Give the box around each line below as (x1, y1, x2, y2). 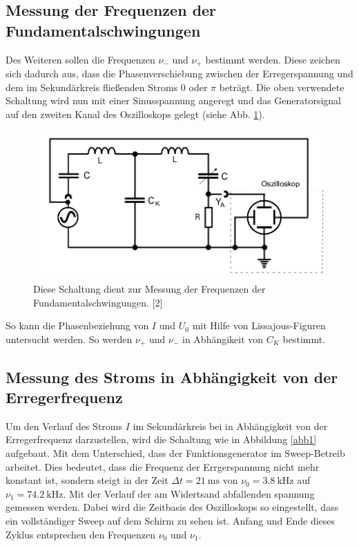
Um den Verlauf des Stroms (6, 418, 123, 433)
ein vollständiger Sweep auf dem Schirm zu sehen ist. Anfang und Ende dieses (6, 513, 336, 527)
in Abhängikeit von (182, 331, 264, 346)
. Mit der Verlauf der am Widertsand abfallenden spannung (63, 486, 315, 500)
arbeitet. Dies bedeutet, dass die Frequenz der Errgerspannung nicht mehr (6, 459, 320, 474)
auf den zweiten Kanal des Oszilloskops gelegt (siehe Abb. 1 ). (6, 106, 265, 121)
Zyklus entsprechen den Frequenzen (6, 527, 156, 541)
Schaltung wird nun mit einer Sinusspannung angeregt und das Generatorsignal (6, 93, 342, 108)
